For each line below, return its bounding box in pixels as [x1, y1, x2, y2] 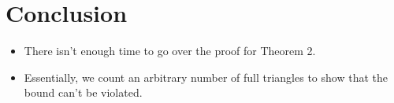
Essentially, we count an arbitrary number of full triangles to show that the [24, 68, 388, 85]
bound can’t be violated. [24, 84, 143, 101]
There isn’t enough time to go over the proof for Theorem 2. [24, 42, 316, 59]
